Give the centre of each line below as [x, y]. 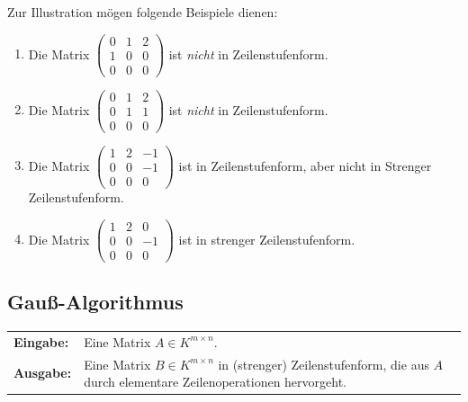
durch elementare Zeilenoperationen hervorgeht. [216, 382]
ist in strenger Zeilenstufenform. [267, 239]
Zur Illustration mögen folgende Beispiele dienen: [143, 12]
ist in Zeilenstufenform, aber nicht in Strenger [305, 165]
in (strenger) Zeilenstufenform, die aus [324, 364]
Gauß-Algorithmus [95, 302]
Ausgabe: [43, 373]
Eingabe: [41, 341]
